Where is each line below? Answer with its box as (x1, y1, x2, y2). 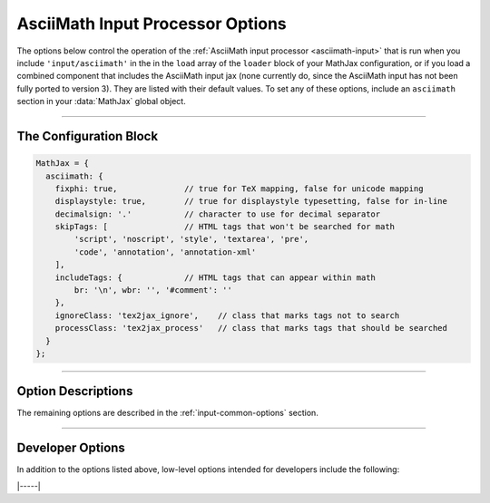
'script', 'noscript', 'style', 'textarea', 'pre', (73, 234, 309, 245)
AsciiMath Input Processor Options (16, 14, 288, 34)
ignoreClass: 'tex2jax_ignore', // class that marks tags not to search (54, 310, 400, 321)
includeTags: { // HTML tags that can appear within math (54, 272, 377, 283)
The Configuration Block (16, 128, 159, 144)
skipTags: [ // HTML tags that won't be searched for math (54, 222, 395, 232)
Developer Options (16, 440, 126, 456)
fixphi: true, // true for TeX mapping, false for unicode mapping (54, 183, 424, 194)
